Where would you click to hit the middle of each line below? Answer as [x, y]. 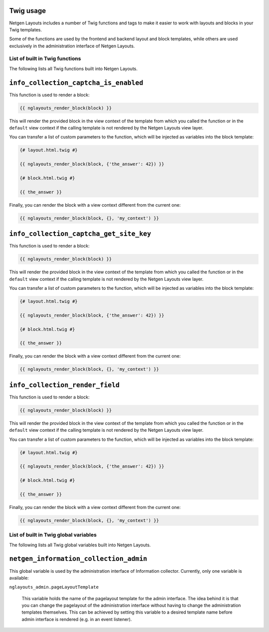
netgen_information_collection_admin [78, 559]
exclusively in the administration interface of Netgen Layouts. [72, 46]
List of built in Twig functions [45, 59]
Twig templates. [26, 29]
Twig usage [28, 11]
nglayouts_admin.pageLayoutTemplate [54, 587]
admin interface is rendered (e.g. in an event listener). [77, 619]
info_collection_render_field [65, 385]
